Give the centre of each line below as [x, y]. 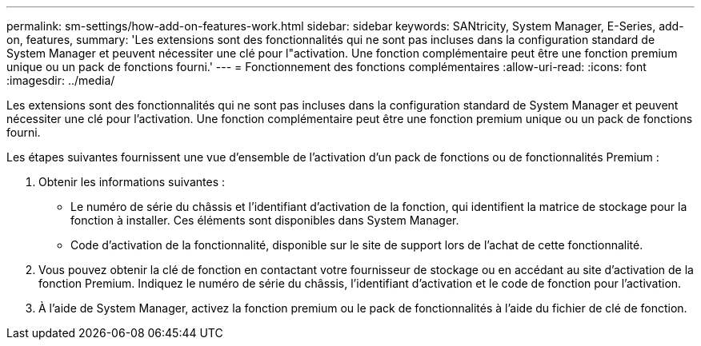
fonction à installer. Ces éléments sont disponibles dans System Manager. [265, 220]
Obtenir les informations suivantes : [132, 182]
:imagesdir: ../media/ [61, 80]
